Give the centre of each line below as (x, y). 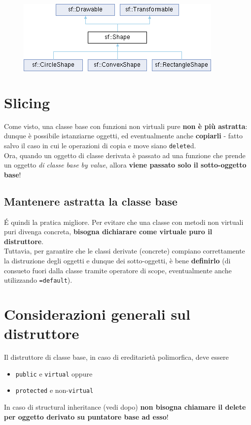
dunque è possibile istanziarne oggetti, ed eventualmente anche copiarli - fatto (123, 136)
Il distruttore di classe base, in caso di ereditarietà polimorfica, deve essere (116, 357)
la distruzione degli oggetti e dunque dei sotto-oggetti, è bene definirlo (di (117, 260)
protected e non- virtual (54, 390)
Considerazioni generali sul (97, 314)
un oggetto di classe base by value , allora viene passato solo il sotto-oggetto (125, 165)
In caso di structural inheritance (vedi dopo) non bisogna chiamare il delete (125, 406)
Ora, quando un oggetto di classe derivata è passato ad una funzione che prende (125, 155)
